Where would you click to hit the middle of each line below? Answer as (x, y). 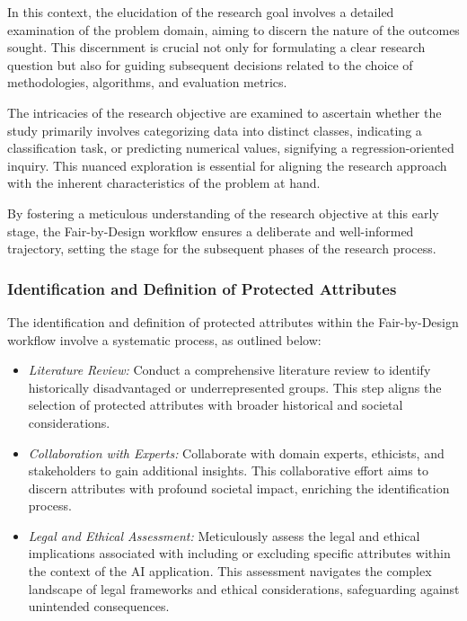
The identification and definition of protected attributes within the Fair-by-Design (233, 321)
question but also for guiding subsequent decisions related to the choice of (210, 64)
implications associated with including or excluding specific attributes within (239, 553)
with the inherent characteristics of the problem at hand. (164, 183)
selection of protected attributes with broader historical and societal (216, 405)
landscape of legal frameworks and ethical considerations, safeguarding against (244, 588)
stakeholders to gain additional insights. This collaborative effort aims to (228, 470)
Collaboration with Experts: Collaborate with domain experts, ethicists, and (236, 452)
